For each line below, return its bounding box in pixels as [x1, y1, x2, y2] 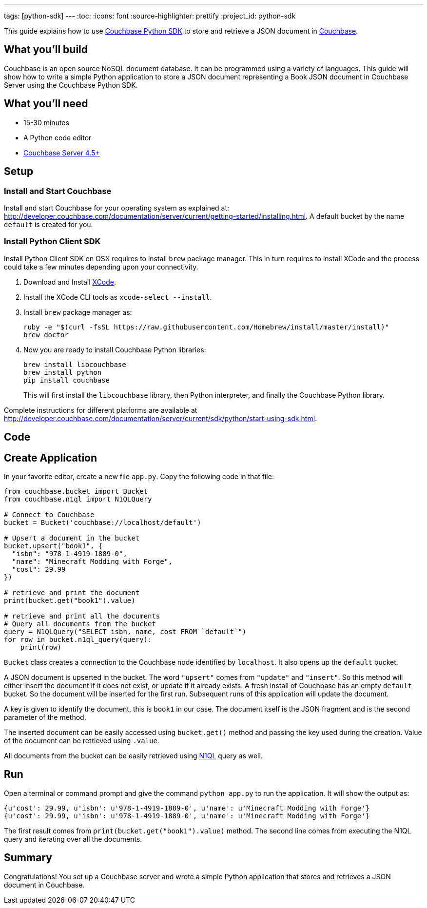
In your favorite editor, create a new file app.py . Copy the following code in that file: [4, 472, 274, 481]
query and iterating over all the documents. [4, 834, 142, 843]
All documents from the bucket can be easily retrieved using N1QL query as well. [4, 751, 263, 760]
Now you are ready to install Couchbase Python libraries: [23, 345, 206, 354]
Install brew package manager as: [23, 308, 132, 316]
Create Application [4, 451, 97, 464]
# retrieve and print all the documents [4, 612, 160, 620]
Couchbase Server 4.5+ [23, 148, 100, 157]
